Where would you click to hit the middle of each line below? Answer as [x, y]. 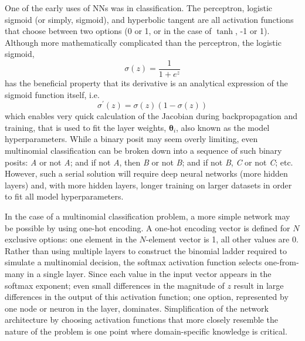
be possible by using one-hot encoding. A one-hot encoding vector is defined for [148, 227]
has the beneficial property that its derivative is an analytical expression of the [146, 83]
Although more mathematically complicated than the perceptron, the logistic [143, 42]
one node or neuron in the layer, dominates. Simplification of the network [137, 308]
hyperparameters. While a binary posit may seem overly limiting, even [131, 139]
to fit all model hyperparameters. [64, 196]
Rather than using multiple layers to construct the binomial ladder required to [146, 250]
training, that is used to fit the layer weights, [86, 127]
